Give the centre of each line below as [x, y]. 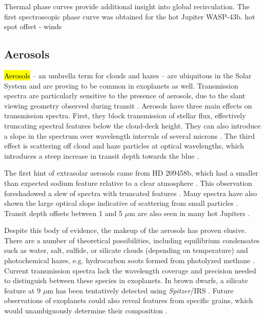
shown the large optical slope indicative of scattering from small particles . [121, 203]
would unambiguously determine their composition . [86, 311]
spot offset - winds [33, 26]
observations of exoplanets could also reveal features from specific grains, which [129, 300]
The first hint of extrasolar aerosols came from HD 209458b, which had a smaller [131, 173]
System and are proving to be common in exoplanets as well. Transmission [121, 85]
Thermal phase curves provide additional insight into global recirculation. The [127, 6]
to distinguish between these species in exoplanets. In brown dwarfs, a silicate [126, 280]
